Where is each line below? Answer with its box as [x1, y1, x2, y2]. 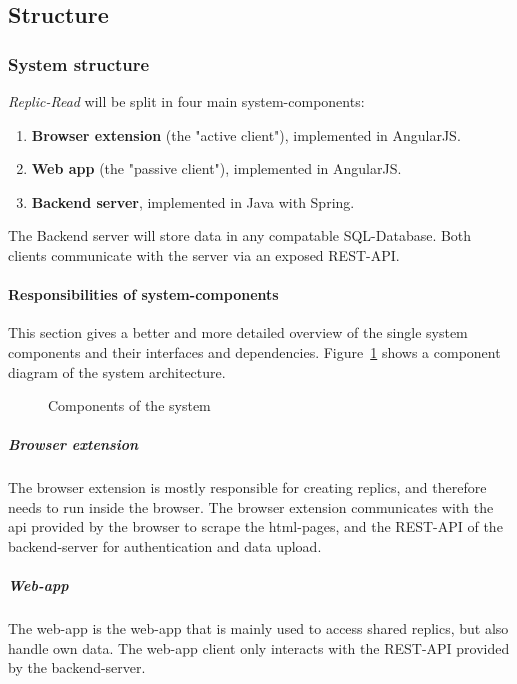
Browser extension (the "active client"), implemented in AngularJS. [31, 124, 461, 145]
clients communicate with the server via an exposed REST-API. [8, 244, 400, 265]
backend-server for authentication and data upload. [8, 536, 322, 557]
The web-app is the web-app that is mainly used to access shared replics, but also [8, 618, 509, 639]
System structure [8, 51, 150, 76]
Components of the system [48, 395, 211, 416]
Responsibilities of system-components [8, 284, 279, 305]
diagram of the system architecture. [8, 361, 226, 382]
